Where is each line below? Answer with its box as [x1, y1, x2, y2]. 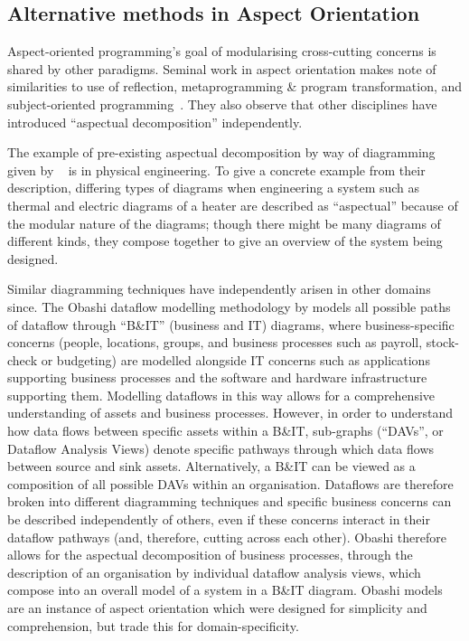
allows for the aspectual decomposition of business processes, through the [7, 545, 413, 564]
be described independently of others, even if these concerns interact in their [7, 510, 430, 529]
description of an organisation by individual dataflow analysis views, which [7, 562, 421, 581]
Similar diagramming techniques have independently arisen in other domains [7, 279, 431, 298]
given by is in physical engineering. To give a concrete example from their [7, 160, 426, 179]
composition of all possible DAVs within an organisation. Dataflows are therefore [7, 474, 454, 493]
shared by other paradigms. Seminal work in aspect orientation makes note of [7, 59, 436, 78]
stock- [426, 333, 459, 352]
